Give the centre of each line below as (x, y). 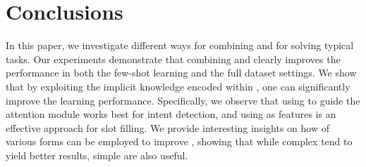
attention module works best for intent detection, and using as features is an (171, 114)
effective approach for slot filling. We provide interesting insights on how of (167, 127)
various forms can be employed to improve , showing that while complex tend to (179, 141)
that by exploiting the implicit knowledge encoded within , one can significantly (178, 86)
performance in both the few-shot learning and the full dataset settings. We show (181, 73)
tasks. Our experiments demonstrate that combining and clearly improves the (173, 59)
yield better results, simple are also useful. (97, 155)
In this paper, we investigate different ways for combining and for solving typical (180, 45)
